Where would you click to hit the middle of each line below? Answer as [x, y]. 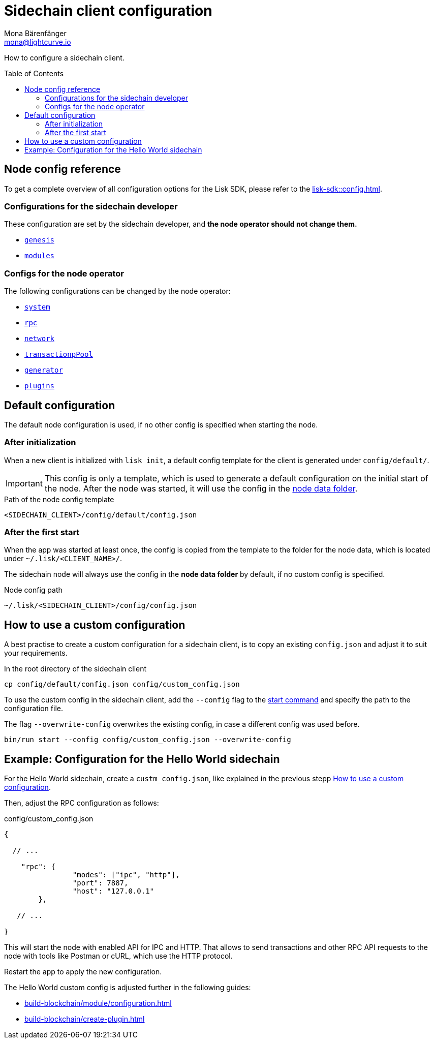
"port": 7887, [100, 883]
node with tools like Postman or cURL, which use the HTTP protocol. [118, 956]
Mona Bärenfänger [35, 33]
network [40, 339]
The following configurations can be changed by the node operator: [117, 291]
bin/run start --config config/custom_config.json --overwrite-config [148, 740]
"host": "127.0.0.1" [113, 891]
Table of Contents [34, 73]
